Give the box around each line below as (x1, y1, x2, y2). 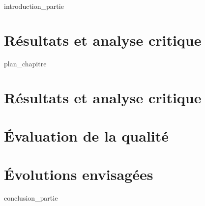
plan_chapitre (4, 58, 47, 68)
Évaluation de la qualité (4, 125, 169, 146)
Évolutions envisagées (4, 164, 153, 184)
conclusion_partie (4, 193, 58, 203)
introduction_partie (4, 1, 64, 11)
